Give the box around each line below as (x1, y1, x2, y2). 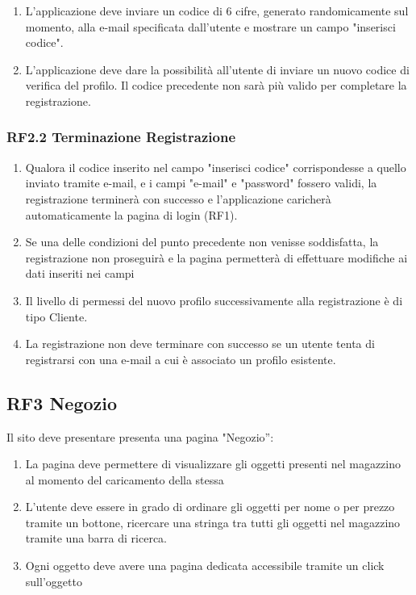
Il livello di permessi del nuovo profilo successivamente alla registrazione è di (25, 291, 403, 308)
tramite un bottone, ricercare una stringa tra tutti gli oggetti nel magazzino (25, 513, 401, 530)
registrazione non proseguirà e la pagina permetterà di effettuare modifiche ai (25, 249, 408, 266)
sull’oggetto (25, 572, 82, 589)
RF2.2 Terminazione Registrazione (6, 127, 236, 147)
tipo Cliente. (25, 308, 88, 325)
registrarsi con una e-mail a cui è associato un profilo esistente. (25, 350, 336, 367)
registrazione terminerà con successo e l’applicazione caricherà (25, 190, 331, 207)
